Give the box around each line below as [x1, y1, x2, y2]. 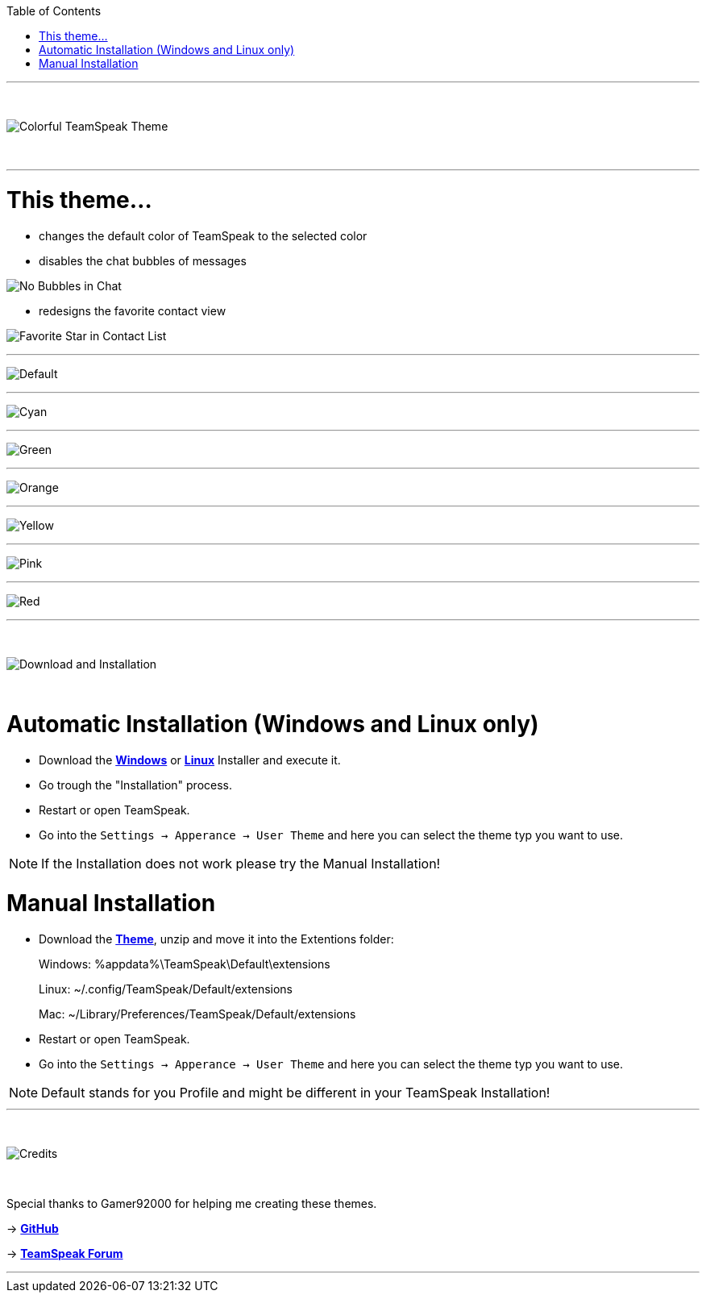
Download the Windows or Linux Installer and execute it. [39, 753, 341, 767]
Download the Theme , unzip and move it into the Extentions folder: [39, 931, 394, 946]
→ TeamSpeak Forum [6, 1246, 123, 1260]
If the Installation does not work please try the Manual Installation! [41, 856, 441, 872]
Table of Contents [6, 4, 102, 18]
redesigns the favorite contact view [39, 303, 226, 318]
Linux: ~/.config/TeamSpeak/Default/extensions [39, 981, 293, 996]
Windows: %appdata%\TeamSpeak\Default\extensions [39, 956, 330, 971]
